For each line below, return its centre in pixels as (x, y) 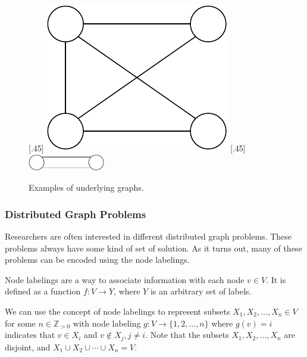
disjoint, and (28, 347)
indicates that (30, 335)
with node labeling (107, 323)
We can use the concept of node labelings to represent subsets (118, 311)
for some (20, 323)
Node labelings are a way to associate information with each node (125, 279)
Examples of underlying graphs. (86, 187)
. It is (276, 279)
